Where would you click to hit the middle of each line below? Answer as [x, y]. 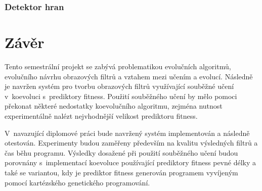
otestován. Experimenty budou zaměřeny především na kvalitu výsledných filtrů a [131, 143]
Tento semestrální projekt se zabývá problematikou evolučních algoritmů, [118, 66]
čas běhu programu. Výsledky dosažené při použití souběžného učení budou [121, 152]
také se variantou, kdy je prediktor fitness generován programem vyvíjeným [121, 172]
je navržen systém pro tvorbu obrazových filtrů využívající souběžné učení [119, 86]
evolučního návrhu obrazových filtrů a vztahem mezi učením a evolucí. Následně [129, 76]
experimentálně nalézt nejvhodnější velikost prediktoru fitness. [101, 115]
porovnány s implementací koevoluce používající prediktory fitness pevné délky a [130, 162]
